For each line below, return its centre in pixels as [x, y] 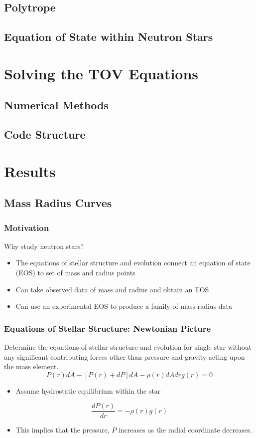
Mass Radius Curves [58, 203]
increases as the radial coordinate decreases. [185, 429]
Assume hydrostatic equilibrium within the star [88, 390]
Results [30, 171]
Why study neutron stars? [44, 246]
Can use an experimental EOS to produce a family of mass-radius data [124, 306]
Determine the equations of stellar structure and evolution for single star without [128, 347]
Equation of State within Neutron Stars [109, 37]
